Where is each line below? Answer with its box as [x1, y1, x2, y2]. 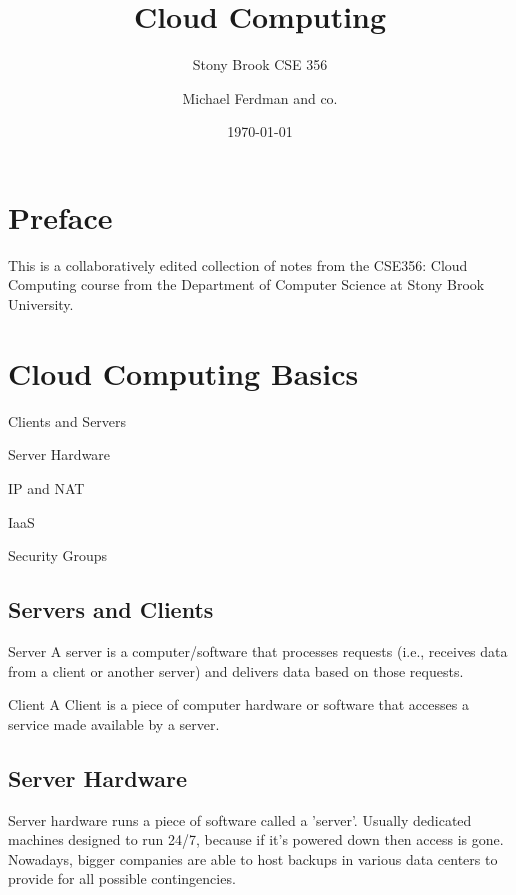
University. [8, 294, 74, 315]
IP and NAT [8, 477, 85, 498]
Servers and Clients [8, 594, 214, 625]
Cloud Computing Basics [8, 352, 359, 393]
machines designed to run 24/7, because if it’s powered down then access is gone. [8, 829, 504, 850]
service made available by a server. [8, 713, 220, 734]
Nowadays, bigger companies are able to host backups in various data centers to [8, 848, 498, 869]
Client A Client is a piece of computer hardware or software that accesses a [8, 694, 469, 715]
